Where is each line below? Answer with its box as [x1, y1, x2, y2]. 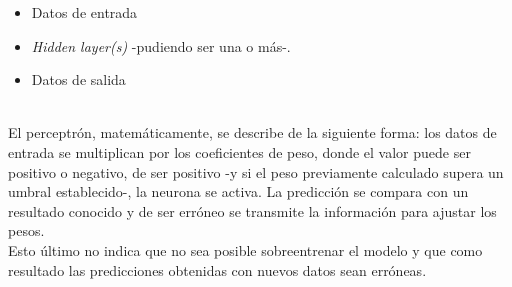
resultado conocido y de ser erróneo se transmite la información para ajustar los [8, 200, 497, 221]
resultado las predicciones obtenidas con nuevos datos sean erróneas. [8, 259, 427, 280]
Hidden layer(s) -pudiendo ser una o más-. [31, 35, 291, 56]
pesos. [8, 220, 45, 241]
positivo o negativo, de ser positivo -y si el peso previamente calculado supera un [8, 161, 504, 182]
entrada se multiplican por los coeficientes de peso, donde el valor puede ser [8, 141, 471, 162]
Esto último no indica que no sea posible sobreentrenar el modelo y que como [8, 239, 483, 260]
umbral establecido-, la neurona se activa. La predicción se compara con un [8, 181, 469, 202]
